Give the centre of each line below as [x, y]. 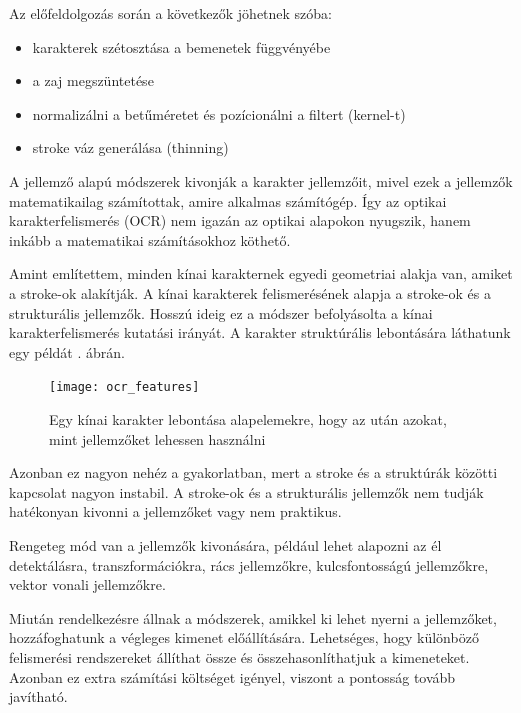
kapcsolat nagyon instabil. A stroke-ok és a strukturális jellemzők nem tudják [246, 491]
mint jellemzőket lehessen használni [157, 438]
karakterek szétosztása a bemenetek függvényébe [181, 46]
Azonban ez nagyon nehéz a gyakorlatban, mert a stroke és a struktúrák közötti [253, 472]
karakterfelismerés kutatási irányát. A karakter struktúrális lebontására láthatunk [260, 332]
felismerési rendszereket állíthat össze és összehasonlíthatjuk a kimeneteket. [239, 656]
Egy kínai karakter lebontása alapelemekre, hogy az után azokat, [248, 418]
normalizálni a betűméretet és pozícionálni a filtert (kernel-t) [219, 113]
